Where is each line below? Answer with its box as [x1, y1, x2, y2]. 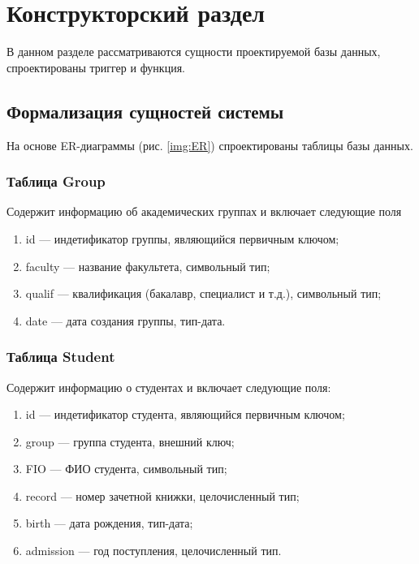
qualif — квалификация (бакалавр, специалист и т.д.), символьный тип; [25, 285, 382, 302]
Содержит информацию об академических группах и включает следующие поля [6, 203, 402, 220]
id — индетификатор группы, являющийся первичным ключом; [25, 230, 339, 247]
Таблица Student [6, 347, 115, 367]
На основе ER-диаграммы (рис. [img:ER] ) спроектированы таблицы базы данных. [6, 136, 413, 153]
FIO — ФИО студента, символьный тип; [25, 460, 227, 477]
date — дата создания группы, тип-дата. [25, 312, 226, 329]
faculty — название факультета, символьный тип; [25, 257, 270, 274]
